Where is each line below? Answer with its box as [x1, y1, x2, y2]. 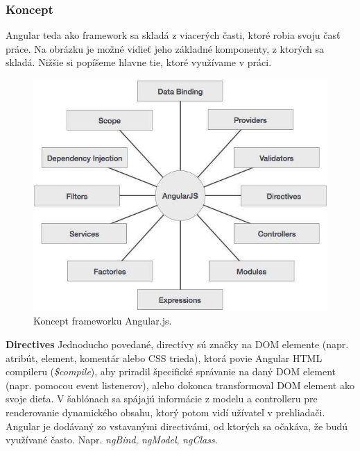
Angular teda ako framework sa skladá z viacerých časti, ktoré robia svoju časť [6, 28, 341, 42]
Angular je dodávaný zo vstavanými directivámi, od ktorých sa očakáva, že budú [6, 418, 348, 433]
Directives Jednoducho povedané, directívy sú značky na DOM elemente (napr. [6, 337, 349, 352]
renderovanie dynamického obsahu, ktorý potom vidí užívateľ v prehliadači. [6, 405, 325, 420]
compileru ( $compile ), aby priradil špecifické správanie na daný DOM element [6, 364, 336, 379]
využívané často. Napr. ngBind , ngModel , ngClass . [6, 432, 218, 447]
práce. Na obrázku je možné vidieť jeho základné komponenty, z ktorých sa [6, 41, 325, 56]
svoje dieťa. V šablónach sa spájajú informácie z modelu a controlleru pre [6, 391, 318, 406]
